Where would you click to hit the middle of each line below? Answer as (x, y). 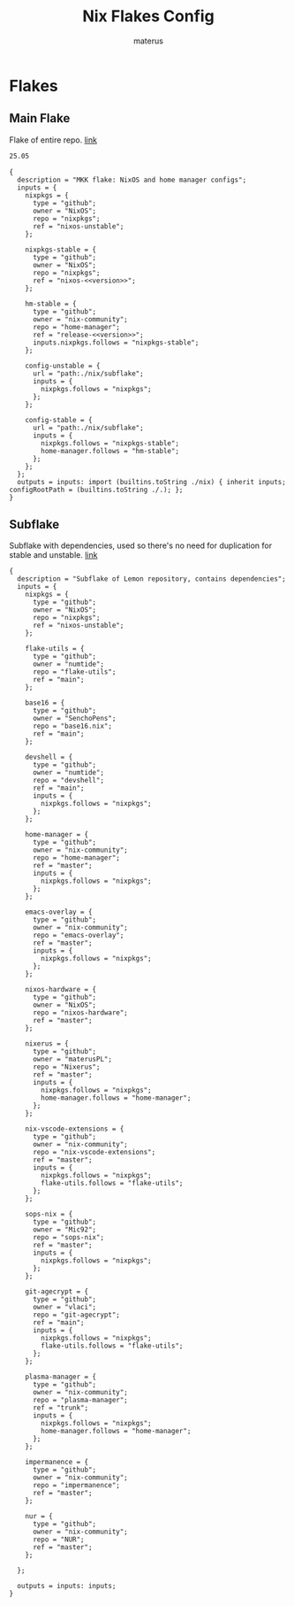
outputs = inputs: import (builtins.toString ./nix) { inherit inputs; (152, 482)
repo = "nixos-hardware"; (80, 1013)
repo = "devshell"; (68, 781)
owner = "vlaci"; (64, 1308)
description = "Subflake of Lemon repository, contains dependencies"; (152, 579)
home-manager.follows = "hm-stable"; (110, 451)
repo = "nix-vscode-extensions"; (94, 1153)
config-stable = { (59, 420)
